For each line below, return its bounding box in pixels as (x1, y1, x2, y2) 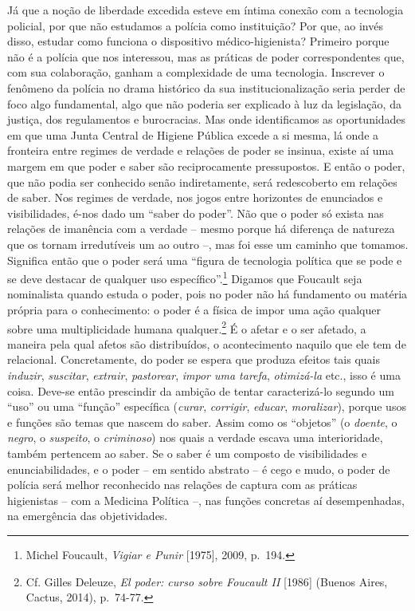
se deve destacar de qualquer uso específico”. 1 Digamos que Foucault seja (7, 268, 362, 286)
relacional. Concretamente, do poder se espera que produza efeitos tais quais (7, 351, 381, 368)
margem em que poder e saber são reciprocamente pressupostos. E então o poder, (7, 157, 405, 174)
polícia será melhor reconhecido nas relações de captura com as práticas (7, 476, 358, 493)
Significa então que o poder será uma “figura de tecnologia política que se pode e (7, 251, 402, 268)
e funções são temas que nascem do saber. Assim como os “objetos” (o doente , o (7, 413, 397, 430)
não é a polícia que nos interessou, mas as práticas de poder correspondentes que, (7, 48, 405, 65)
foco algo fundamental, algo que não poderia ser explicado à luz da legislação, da (7, 95, 401, 112)
